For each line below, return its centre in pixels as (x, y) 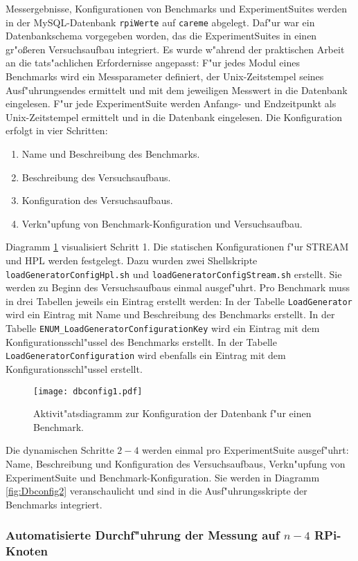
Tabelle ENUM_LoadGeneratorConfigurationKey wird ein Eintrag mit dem (163, 328)
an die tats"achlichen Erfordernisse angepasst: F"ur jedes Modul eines (153, 63)
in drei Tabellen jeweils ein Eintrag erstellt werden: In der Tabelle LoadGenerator (179, 301)
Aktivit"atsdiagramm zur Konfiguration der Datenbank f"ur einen (172, 413)
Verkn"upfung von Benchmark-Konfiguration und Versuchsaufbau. (162, 223)
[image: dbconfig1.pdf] (88, 391)
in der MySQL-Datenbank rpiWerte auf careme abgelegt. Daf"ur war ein (160, 22)
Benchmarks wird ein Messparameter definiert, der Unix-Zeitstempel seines (165, 76)
